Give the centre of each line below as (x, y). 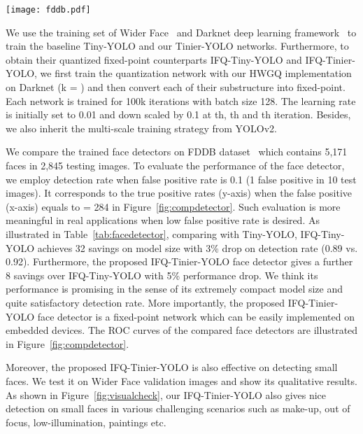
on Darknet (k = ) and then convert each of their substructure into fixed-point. (176, 87)
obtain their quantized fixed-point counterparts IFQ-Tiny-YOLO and (154, 59)
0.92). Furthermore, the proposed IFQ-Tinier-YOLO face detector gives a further (179, 261)
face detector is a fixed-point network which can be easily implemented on (196, 316)
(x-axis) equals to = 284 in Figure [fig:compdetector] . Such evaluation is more (173, 206)
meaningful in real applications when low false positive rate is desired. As (163, 220)
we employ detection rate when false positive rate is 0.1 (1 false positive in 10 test (181, 179)
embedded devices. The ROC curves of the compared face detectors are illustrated (182, 330)
